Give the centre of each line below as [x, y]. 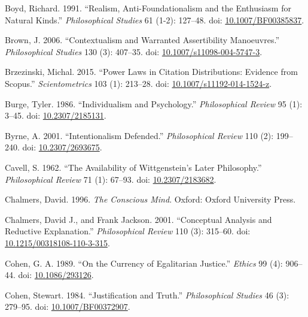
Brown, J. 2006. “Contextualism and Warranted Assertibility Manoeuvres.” [142, 40]
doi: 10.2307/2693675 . [62, 147]
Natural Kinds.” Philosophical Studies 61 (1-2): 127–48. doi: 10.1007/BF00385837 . [155, 19]
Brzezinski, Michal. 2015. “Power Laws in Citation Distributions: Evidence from [151, 72]
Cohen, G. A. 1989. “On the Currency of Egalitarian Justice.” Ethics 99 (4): [144, 263]
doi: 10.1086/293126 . [56, 275]
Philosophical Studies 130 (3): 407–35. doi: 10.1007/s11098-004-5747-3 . [134, 51]
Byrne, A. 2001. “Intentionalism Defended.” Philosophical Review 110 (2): [139, 135]
